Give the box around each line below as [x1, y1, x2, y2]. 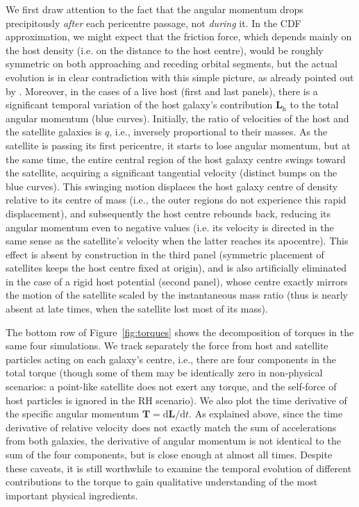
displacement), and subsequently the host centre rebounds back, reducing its [6, 206, 331, 220]
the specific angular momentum [6, 406, 140, 421]
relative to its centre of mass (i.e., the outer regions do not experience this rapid [6, 192, 347, 207]
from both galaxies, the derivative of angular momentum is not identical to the [6, 433, 341, 448]
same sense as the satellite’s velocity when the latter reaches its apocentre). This [6, 233, 349, 248]
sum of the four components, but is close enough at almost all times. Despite [6, 447, 333, 461]
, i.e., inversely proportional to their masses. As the [109, 124, 328, 139]
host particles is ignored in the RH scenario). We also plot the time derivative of [6, 392, 347, 407]
